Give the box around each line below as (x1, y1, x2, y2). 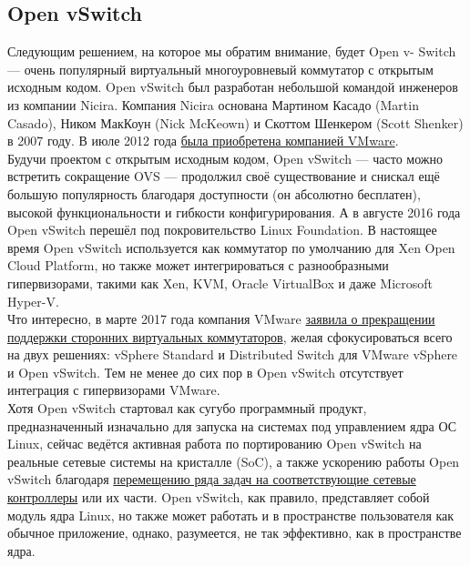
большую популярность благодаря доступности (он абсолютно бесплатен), (7, 184, 421, 203)
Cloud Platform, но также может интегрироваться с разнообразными (7, 256, 389, 275)
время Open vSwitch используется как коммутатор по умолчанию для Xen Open (7, 238, 455, 257)
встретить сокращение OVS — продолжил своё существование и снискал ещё (7, 167, 440, 186)
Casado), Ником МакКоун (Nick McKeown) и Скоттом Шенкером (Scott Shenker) (7, 113, 464, 132)
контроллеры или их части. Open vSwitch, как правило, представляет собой (7, 488, 430, 507)
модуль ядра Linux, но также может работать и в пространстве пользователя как (7, 505, 455, 524)
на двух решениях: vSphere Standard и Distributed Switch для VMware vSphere (7, 345, 458, 364)
